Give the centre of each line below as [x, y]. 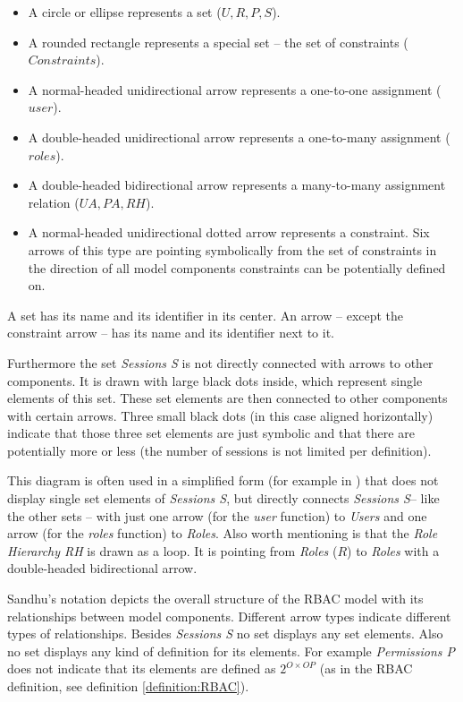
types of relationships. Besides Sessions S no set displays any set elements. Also [225, 634]
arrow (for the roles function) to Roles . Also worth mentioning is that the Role [223, 533]
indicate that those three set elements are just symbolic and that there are [211, 433]
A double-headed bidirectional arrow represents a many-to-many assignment [237, 185]
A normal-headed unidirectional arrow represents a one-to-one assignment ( [235, 89]
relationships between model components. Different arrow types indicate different [229, 616]
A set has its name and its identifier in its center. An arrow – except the [206, 315]
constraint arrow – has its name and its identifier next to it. [171, 333]
